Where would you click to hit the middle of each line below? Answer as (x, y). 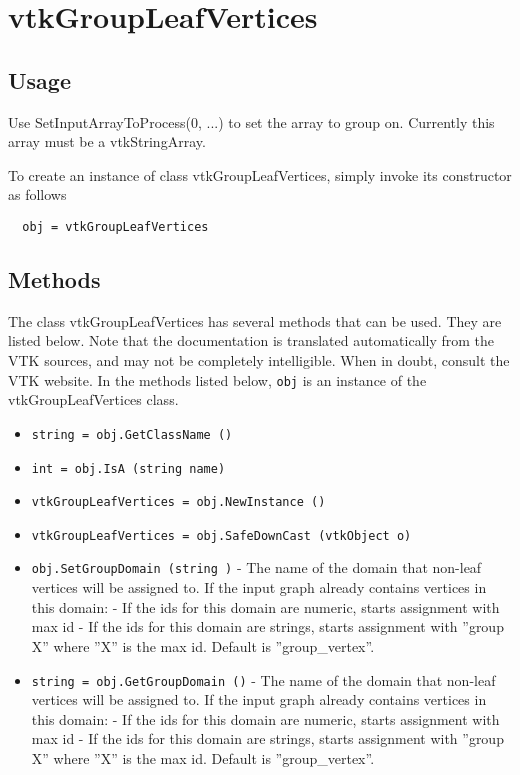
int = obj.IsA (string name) (128, 468)
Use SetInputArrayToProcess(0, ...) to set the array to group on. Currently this (251, 121)
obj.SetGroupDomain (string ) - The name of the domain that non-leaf (256, 567)
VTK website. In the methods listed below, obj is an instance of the (217, 379)
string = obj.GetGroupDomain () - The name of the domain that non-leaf (263, 679)
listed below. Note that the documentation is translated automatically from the (251, 340)
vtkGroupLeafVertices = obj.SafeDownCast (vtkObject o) (221, 535)
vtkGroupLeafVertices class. (93, 399)
